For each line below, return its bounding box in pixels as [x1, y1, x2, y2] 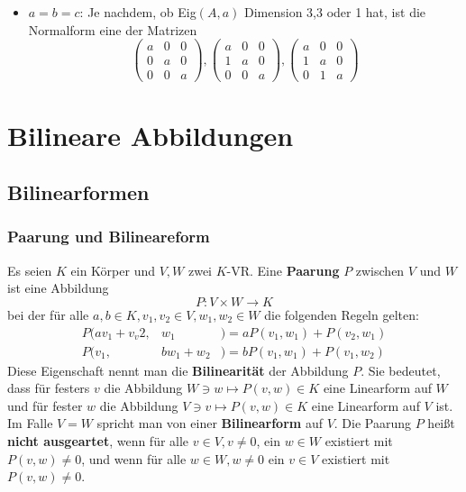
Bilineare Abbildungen [7, 116, 294, 153]
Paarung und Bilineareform [7, 225, 210, 248]
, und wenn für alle [81, 449, 187, 468]
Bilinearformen [7, 178, 150, 206]
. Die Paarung [334, 414, 412, 433]
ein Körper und [70, 260, 155, 279]
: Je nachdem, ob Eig [79, 3, 196, 21]
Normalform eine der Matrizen [28, 20, 197, 39]
